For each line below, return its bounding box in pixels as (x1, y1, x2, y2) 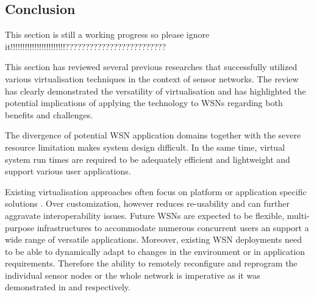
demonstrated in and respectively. (5, 281, 130, 293)
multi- (287, 209, 310, 221)
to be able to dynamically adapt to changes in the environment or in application (5, 245, 305, 257)
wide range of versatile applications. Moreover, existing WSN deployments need (5, 233, 302, 246)
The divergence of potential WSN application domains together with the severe (5, 129, 301, 141)
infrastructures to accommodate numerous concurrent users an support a (37, 221, 309, 234)
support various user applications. (5, 165, 131, 177)
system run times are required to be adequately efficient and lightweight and (5, 152, 290, 165)
